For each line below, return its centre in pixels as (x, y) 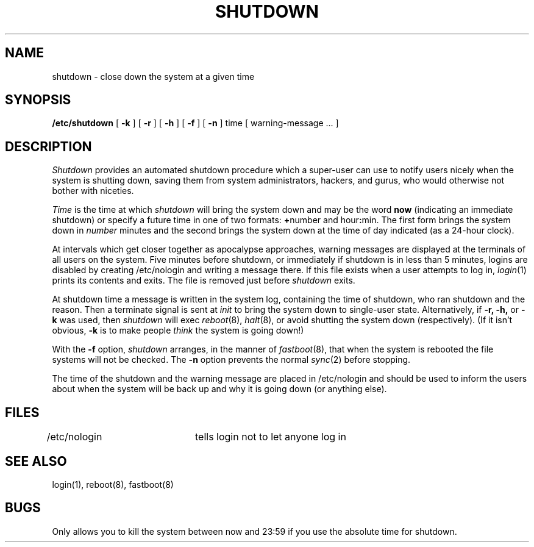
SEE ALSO (36, 461)
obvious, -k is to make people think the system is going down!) (178, 331)
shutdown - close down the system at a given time (153, 76)
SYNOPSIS (38, 100)
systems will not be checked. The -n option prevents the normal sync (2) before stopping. (231, 360)
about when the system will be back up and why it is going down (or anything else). (219, 389)
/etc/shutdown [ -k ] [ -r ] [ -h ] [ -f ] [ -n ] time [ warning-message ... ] (195, 123)
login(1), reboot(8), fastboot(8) (113, 484)
